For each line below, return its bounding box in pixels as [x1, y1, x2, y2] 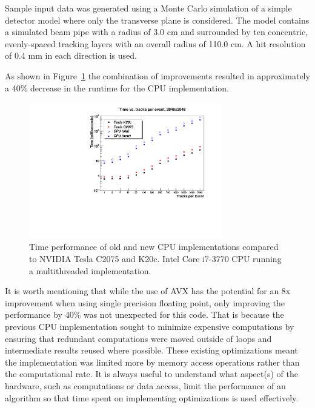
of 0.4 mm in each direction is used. [5, 49, 137, 62]
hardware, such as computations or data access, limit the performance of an [5, 380, 286, 392]
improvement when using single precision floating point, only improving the [5, 296, 285, 309]
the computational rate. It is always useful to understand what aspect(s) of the [5, 367, 298, 380]
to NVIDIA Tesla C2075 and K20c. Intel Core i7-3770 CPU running [29, 252, 282, 265]
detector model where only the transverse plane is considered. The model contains [5, 13, 310, 26]
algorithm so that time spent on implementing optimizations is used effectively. [5, 391, 299, 404]
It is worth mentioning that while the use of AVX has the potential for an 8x [5, 285, 291, 297]
